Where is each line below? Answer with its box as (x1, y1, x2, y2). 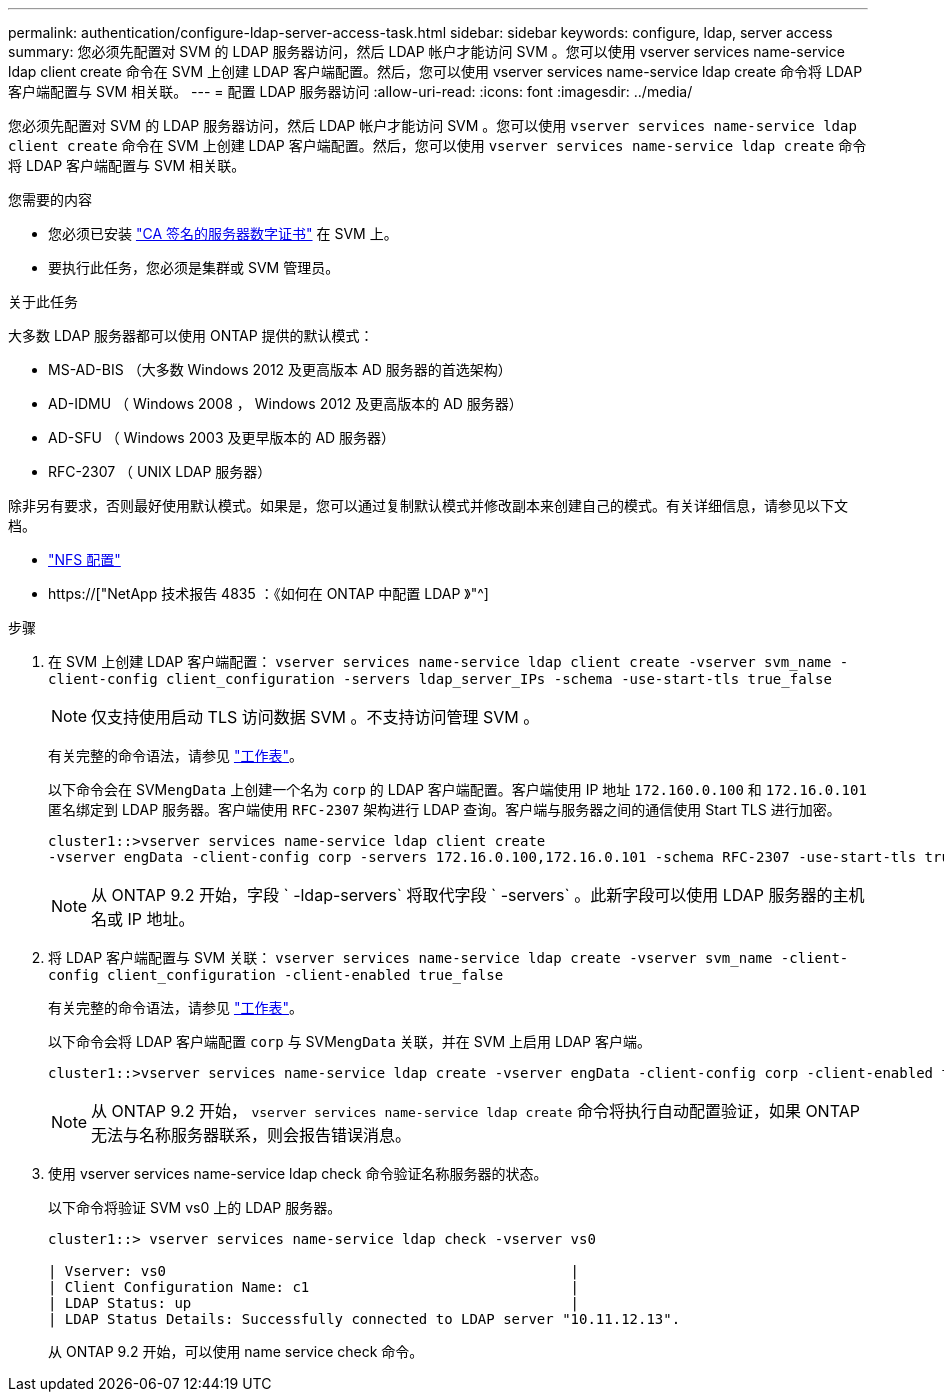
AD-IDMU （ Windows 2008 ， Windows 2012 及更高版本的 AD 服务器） (48, 395, 523, 412)
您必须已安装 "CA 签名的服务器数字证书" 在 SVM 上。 (48, 225, 398, 242)
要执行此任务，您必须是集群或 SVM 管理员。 (48, 259, 340, 276)
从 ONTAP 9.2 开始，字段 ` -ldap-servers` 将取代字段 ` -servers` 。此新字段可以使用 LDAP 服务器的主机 (91, 885, 865, 905)
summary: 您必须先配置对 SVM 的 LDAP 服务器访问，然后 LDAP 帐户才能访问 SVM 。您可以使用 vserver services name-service (8, 43, 845, 60)
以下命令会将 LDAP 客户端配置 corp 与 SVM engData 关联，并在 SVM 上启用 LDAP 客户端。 (48, 1033, 651, 1050)
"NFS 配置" (48, 551, 121, 568)
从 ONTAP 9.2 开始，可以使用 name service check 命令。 (48, 1343, 424, 1360)
